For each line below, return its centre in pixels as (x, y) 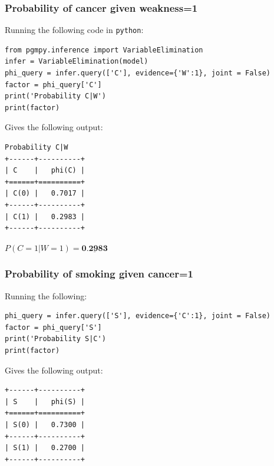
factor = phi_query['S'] (53, 327)
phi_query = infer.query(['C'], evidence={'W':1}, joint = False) (138, 73)
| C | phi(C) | (45, 171)
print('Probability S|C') (55, 339)
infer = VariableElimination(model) (77, 62)
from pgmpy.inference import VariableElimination (104, 50)
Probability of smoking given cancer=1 (99, 274)
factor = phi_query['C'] (53, 85)
